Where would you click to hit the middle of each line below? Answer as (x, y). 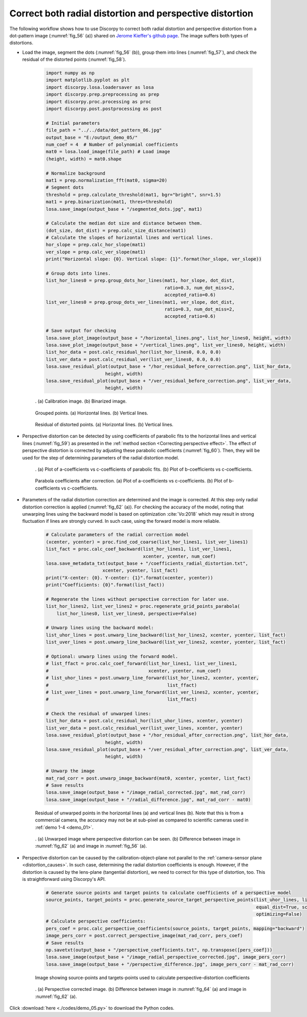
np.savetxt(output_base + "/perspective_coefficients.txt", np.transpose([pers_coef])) (159, 950)
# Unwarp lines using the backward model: (100, 628)
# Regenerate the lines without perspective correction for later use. (138, 599)
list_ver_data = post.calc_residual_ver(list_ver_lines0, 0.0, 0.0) (134, 359)
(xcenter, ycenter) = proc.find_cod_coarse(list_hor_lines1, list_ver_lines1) (147, 542)
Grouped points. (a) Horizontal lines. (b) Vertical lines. (92, 413)
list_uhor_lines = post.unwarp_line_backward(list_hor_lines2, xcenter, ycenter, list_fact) (166, 635)
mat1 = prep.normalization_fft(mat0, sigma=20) (106, 180)
